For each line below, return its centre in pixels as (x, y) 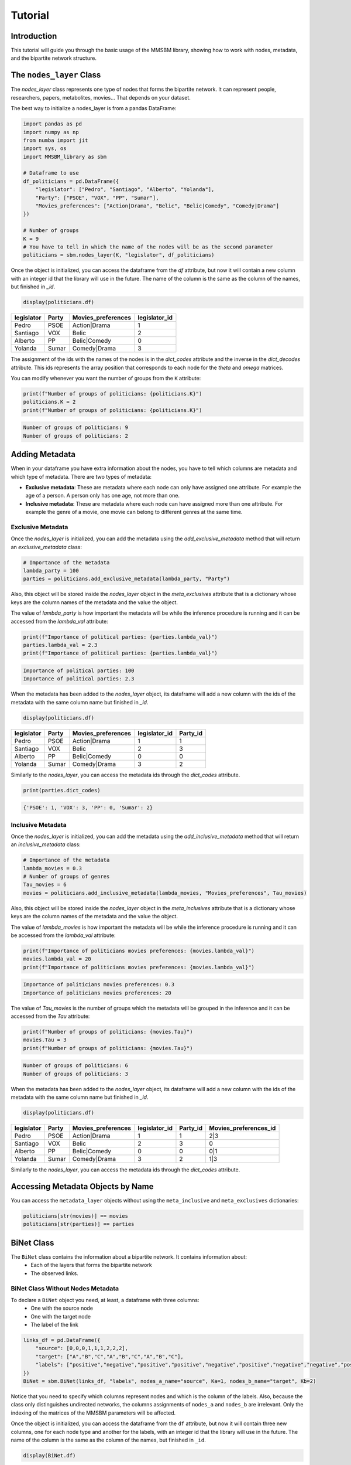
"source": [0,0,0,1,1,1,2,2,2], (82, 1348)
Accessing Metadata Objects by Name (82, 1186)
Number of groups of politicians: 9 (76, 427)
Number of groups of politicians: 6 (76, 1066)
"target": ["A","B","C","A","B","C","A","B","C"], (109, 1356)
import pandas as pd (52, 124)
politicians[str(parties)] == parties (79, 1224)
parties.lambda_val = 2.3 (60, 645)
